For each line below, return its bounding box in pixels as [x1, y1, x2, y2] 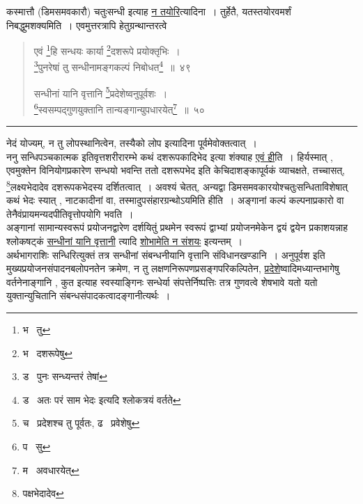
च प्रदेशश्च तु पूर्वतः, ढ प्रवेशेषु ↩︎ [22, 416, 140, 430]
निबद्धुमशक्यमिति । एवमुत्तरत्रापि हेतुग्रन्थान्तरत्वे [6, 17, 167, 32]
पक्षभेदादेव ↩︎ [22, 486, 64, 501]
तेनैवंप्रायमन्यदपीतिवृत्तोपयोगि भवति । [6, 206, 134, 221]
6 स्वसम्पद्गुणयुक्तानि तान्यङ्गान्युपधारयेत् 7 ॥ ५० [33, 100, 205, 116]
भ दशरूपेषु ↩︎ [22, 345, 72, 360]
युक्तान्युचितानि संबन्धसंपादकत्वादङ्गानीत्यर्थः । [6, 288, 171, 303]
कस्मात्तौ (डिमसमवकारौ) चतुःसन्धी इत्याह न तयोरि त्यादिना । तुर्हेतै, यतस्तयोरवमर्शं [6, 4, 291, 18]
